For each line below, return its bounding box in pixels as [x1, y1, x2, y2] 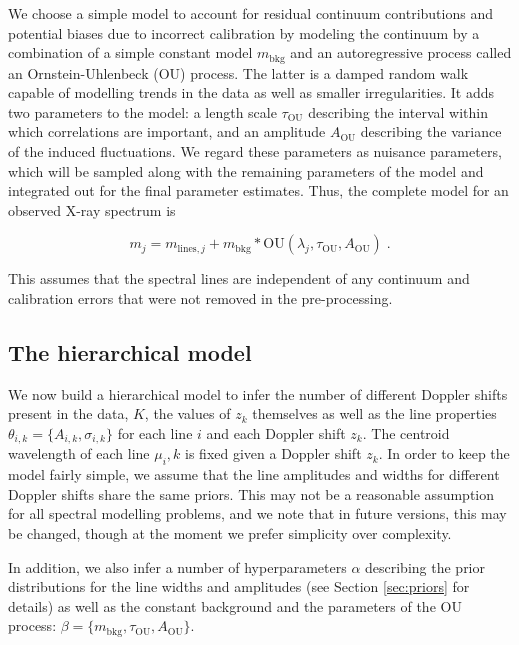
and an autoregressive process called [290, 42, 512, 63]
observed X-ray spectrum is [8, 199, 176, 220]
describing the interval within [308, 101, 488, 122]
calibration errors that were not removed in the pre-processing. [8, 287, 393, 308]
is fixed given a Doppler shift [185, 443, 362, 464]
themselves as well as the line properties [252, 403, 497, 424]
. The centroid [362, 422, 450, 443]
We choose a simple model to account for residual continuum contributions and [8, 3, 493, 23]
